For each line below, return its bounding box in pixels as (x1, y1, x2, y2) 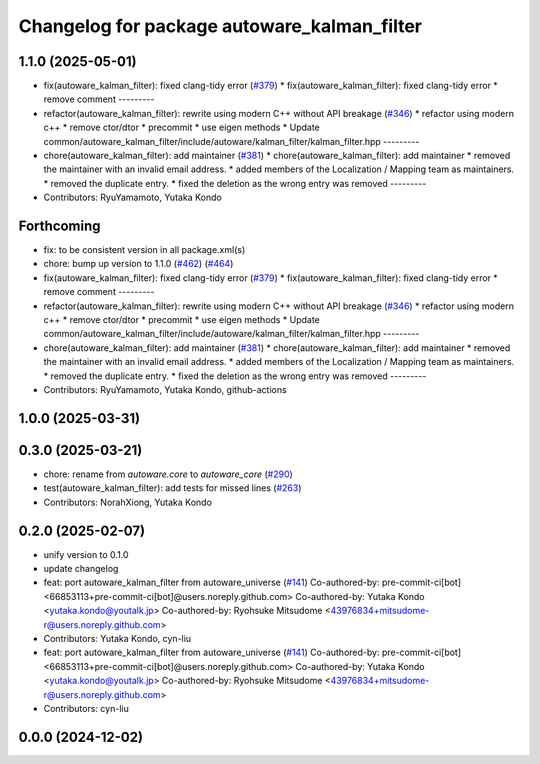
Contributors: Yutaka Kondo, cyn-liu (43, 632, 192, 644)
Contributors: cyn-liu (43, 702, 129, 714)
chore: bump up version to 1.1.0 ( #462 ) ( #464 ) (43, 258, 234, 270)
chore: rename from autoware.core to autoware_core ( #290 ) (43, 468, 294, 480)
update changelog (43, 563, 119, 574)
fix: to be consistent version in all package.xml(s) (43, 244, 246, 256)
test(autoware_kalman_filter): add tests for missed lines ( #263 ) (43, 482, 302, 494)
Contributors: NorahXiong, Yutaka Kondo (43, 496, 212, 508)
